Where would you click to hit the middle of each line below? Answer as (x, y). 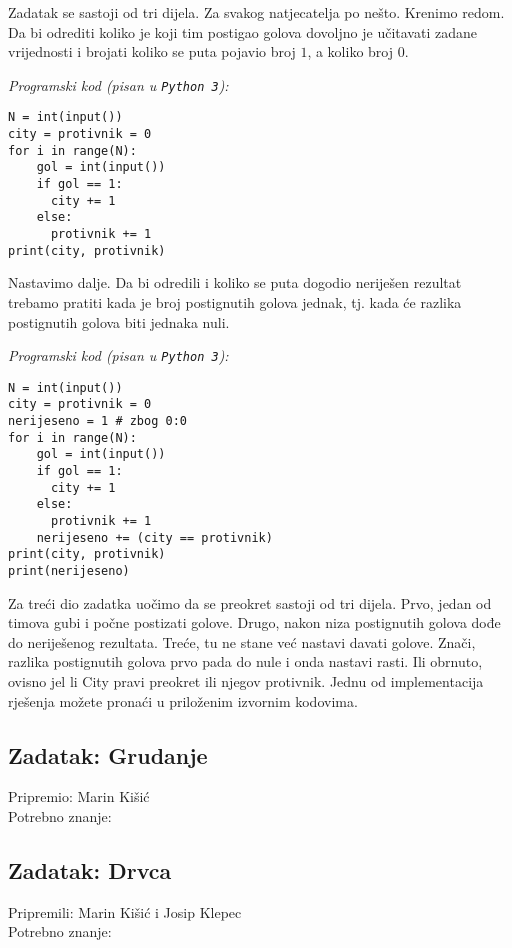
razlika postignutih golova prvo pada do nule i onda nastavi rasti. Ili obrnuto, (245, 661)
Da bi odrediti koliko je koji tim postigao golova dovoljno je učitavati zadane (242, 31)
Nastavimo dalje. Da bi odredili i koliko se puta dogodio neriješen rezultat (235, 282)
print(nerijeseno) (69, 571)
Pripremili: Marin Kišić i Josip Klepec (125, 911)
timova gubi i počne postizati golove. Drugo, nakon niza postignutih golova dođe (254, 622)
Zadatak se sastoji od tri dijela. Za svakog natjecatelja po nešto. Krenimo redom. (256, 12)
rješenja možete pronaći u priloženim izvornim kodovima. (183, 700)
